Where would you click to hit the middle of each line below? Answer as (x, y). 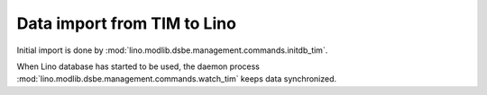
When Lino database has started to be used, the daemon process (138, 66)
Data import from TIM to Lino (126, 23)
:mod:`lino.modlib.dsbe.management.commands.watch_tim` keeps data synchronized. (177, 79)
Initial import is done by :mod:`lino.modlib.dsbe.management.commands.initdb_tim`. (172, 50)
